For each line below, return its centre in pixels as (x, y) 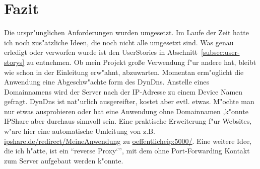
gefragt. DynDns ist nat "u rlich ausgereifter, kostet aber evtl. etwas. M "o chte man (129, 101)
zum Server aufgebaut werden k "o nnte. (64, 160)
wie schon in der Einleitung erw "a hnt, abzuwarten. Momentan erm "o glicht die (124, 72)
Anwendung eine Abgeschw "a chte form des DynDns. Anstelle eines (107, 82)
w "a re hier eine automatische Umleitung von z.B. (80, 131)
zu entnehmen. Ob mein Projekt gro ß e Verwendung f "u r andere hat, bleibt (141, 62)
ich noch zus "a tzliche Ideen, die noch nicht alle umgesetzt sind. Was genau (119, 42)
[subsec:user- (220, 52)
